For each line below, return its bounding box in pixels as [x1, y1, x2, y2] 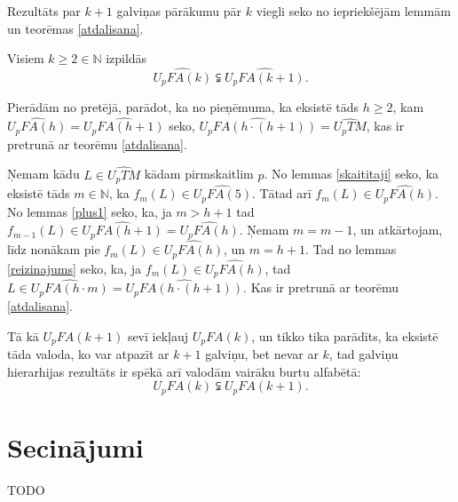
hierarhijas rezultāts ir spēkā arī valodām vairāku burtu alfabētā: [7, 362, 361, 380]
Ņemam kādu [7, 164, 80, 183]
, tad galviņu [328, 344, 399, 363]
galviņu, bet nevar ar [205, 344, 319, 363]
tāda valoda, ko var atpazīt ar [7, 344, 170, 363]
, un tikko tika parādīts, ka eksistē [251, 326, 438, 345]
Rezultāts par [7, 2, 81, 20]
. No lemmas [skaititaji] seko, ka [264, 164, 439, 183]
